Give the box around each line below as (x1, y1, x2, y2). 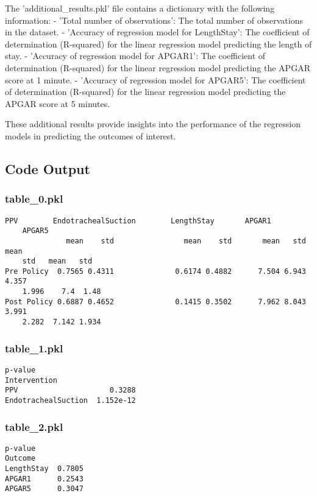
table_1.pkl (5, 340, 63, 355)
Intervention (5, 375, 57, 385)
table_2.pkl (5, 419, 63, 434)
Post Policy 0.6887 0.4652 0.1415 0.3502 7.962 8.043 (5, 297, 306, 306)
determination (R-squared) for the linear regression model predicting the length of (5, 37, 312, 50)
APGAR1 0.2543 (5, 474, 84, 483)
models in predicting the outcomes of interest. (5, 129, 176, 142)
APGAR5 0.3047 (5, 484, 84, 494)
